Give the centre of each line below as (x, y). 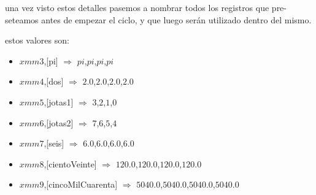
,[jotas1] (59, 101)
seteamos (22, 19)
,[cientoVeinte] (70, 163)
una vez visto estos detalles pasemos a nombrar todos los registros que (137, 7)
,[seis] (54, 143)
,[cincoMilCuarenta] (81, 184)
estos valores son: (37, 40)
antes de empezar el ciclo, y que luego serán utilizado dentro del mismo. (176, 19)
